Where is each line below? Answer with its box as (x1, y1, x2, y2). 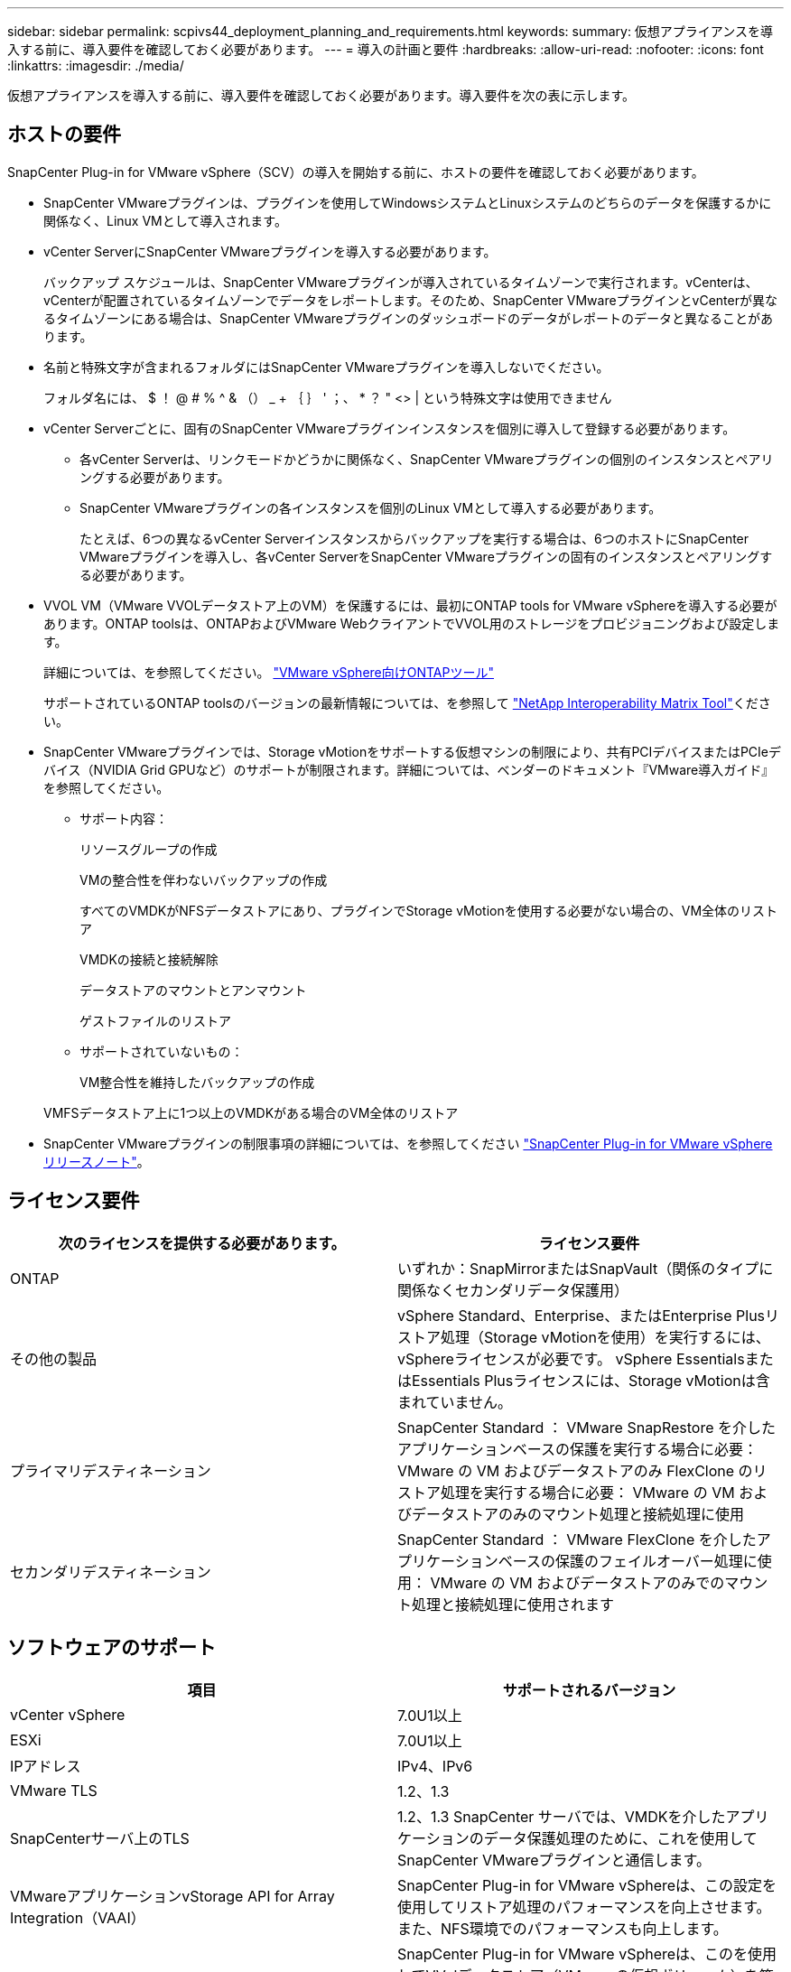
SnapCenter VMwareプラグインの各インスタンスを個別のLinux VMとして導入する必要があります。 (79, 499, 662, 516)
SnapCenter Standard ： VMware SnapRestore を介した (397, 1418, 777, 1437)
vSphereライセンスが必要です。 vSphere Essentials (397, 1349, 745, 1368)
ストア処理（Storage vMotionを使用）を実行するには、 (397, 1327, 770, 1346)
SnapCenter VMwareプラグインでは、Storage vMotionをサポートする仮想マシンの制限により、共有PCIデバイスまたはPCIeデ (43, 743, 781, 759)
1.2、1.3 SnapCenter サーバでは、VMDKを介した (397, 1807, 726, 1826)
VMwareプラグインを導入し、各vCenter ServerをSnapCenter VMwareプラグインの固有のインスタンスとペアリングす (79, 548, 773, 564)
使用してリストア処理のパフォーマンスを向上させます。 (397, 1897, 771, 1916)
